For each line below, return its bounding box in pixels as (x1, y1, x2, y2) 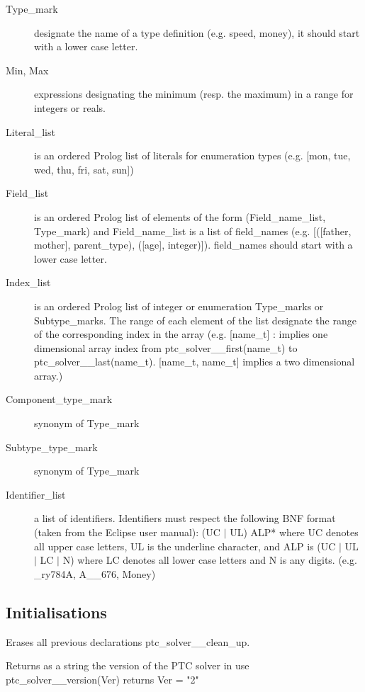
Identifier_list (6, 487, 66, 501)
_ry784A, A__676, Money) (34, 566, 156, 581)
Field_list (6, 186, 49, 200)
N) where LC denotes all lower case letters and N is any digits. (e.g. (62, 552, 357, 567)
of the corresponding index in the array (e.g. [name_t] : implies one (34, 327, 328, 341)
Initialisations (6, 601, 107, 623)
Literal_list (6, 124, 55, 139)
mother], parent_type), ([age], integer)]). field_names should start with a (34, 237, 353, 252)
